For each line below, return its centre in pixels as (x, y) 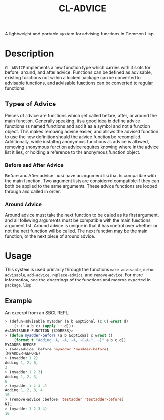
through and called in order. (33, 192)
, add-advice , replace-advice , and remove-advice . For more (84, 275)
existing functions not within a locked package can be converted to (73, 78)
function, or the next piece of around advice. (50, 236)
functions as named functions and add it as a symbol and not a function (78, 126)
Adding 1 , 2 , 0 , (22, 363)
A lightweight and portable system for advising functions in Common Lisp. (80, 34)
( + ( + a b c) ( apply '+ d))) (44, 326)
